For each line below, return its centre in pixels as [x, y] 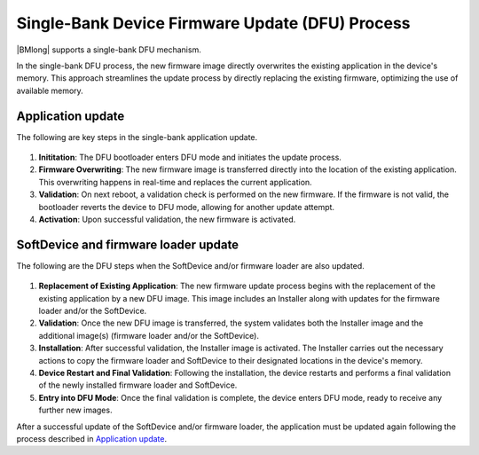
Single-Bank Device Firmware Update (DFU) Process [214, 23]
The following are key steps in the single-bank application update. [137, 137]
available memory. [50, 90]
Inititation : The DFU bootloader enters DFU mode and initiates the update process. [190, 157]
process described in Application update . [92, 438]
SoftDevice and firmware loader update [128, 244]
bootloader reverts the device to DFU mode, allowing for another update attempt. [187, 207]
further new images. [75, 410]
